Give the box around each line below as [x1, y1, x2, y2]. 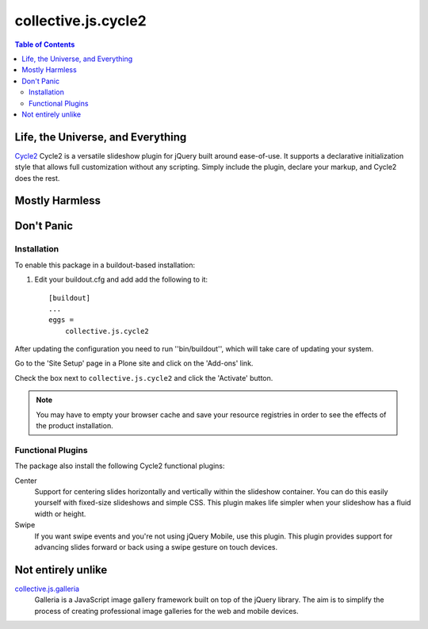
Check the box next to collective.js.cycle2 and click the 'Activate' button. [14, 373, 273, 382]
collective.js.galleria [14, 584, 79, 593]
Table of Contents [14, 40, 75, 49]
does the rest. [14, 173, 60, 182]
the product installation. [36, 421, 114, 431]
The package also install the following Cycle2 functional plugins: [14, 461, 225, 471]
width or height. [34, 508, 86, 519]
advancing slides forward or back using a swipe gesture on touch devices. [34, 542, 277, 551]
